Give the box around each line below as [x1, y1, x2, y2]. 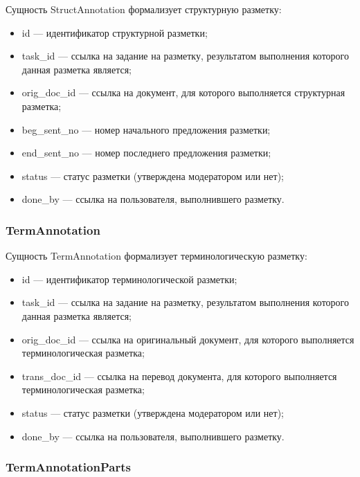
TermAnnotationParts [6, 458, 131, 476]
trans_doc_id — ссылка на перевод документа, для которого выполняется [21, 368, 337, 383]
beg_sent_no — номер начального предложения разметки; [21, 122, 271, 136]
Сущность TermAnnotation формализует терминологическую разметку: [6, 249, 307, 263]
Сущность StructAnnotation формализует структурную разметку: [6, 2, 282, 16]
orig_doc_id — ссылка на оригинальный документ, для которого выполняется [21, 332, 354, 346]
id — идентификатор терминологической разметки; [21, 271, 237, 286]
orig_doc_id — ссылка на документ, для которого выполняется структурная [21, 85, 345, 100]
